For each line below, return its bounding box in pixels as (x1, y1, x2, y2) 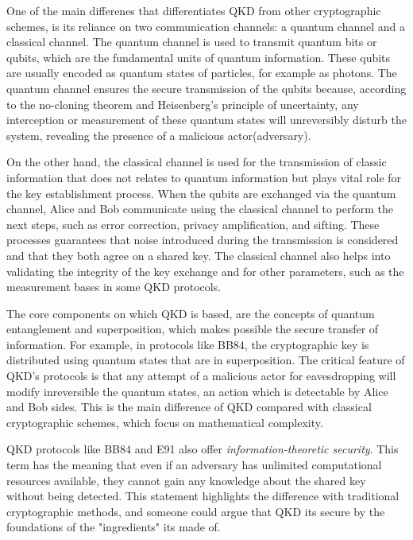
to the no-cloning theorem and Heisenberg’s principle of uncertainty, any (6, 95, 359, 112)
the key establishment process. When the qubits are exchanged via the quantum (6, 185, 396, 201)
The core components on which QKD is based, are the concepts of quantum (6, 305, 375, 321)
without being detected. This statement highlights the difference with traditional (6, 488, 399, 504)
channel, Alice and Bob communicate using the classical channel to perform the (6, 200, 393, 217)
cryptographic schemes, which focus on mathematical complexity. (6, 414, 323, 430)
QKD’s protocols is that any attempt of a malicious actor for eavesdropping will (6, 367, 396, 384)
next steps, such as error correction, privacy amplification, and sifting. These (6, 216, 380, 232)
